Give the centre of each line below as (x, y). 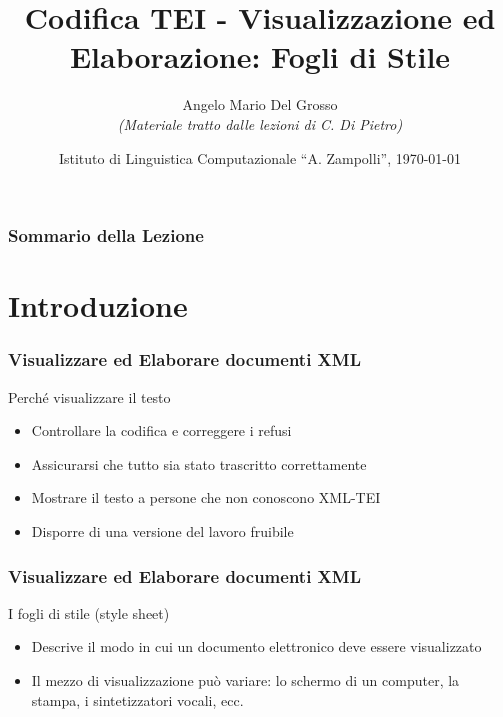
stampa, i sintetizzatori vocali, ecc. (137, 699)
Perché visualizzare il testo (89, 396)
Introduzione (98, 305)
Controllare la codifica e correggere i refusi (161, 430)
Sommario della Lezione (106, 235)
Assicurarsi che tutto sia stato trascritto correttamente (199, 463)
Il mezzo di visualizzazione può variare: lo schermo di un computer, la (245, 679)
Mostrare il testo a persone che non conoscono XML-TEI (206, 497)
